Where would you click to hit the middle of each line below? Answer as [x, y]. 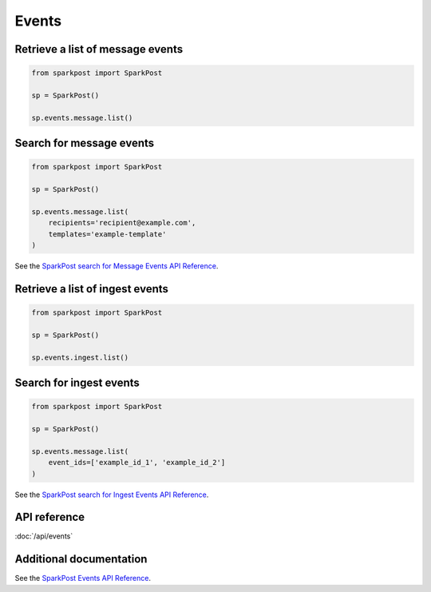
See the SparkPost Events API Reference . [83, 578]
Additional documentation [81, 559]
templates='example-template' [107, 234]
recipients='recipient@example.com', [122, 223]
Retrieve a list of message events [99, 49]
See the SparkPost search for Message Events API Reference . [117, 266]
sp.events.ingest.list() [80, 357]
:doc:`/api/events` [44, 536]
